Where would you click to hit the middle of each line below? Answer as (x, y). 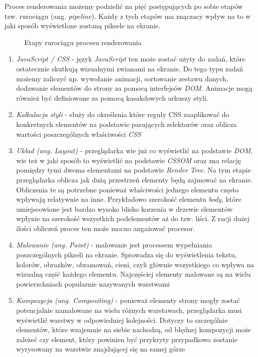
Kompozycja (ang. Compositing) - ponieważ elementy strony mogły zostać (128, 300)
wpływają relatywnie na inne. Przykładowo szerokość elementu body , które (129, 199)
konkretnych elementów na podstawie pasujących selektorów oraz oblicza (126, 124)
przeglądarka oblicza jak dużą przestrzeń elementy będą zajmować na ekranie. (134, 179)
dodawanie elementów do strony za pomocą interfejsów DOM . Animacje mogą (134, 88)
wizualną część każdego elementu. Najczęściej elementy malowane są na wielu (133, 274)
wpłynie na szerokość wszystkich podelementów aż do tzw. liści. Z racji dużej (133, 218)
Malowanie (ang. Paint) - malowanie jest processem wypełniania (114, 245)
